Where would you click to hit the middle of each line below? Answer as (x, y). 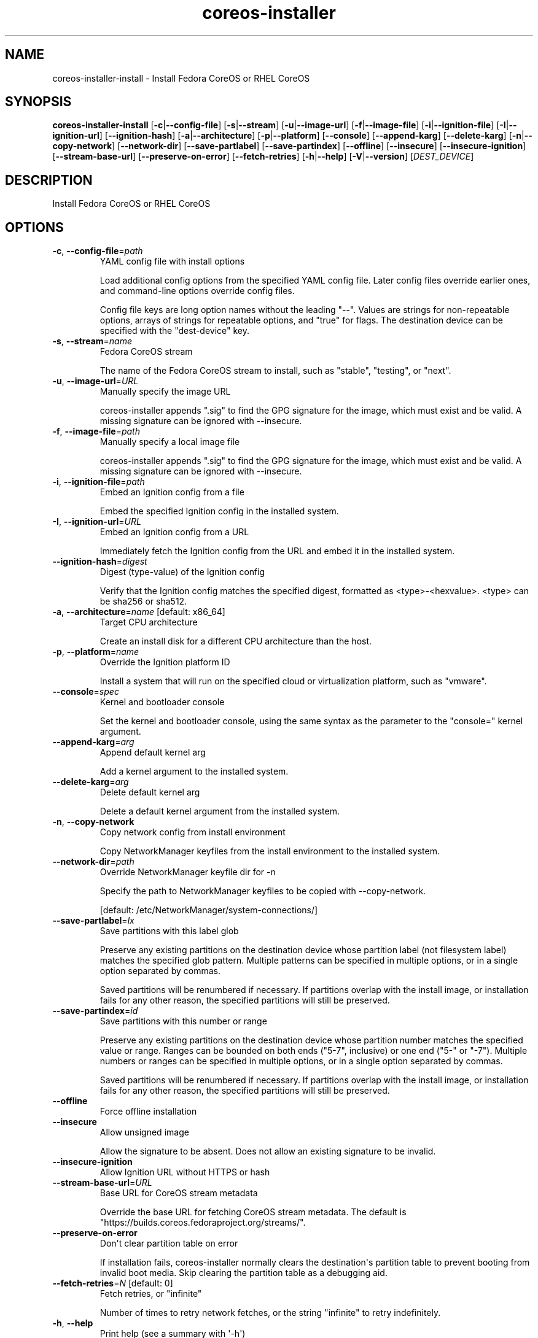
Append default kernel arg (153, 752)
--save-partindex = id (95, 1011)
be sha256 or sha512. (143, 601)
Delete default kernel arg (150, 792)
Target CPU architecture (149, 622)
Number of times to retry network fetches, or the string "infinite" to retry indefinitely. (270, 1313)
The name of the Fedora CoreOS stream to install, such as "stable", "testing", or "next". (275, 371)
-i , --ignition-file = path (99, 482)
